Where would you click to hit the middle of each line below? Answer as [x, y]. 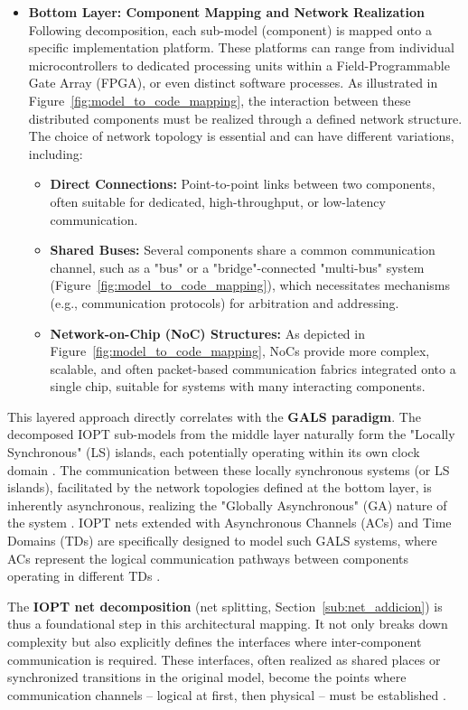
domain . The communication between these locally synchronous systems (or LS [229, 469]
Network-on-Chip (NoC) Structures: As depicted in [207, 333]
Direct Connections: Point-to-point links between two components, [243, 184]
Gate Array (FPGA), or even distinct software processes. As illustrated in [233, 83]
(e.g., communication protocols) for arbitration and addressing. [225, 302]
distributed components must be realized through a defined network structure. [245, 118]
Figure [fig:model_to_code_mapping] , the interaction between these [220, 100]
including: [56, 153]
